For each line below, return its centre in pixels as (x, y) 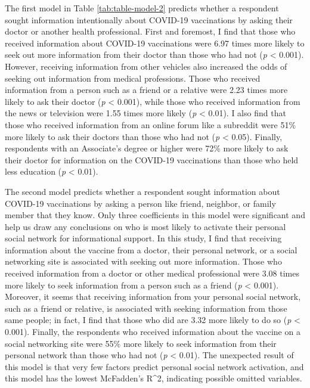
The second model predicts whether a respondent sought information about (142, 191)
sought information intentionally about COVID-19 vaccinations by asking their (149, 19)
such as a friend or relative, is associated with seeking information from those (146, 308)
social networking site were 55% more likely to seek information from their (141, 343)
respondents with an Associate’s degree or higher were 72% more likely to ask (147, 148)
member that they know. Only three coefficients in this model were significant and (155, 215)
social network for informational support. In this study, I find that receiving (143, 238)
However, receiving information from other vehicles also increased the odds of (146, 66)
